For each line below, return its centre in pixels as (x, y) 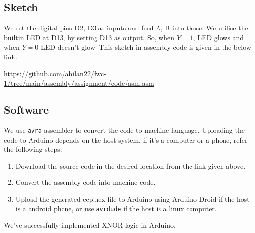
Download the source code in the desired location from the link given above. (130, 165)
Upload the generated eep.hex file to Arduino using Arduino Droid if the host (132, 199)
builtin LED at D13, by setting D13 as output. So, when (89, 37)
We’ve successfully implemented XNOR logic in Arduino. (90, 225)
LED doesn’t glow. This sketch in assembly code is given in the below (146, 47)
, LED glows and (219, 37)
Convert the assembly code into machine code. (85, 182)
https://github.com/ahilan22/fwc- (55, 73)
